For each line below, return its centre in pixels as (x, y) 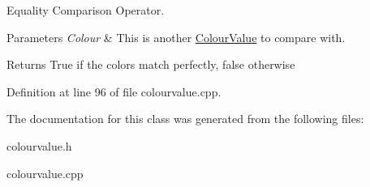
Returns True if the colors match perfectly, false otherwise (151, 64)
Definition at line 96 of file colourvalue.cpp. (114, 91)
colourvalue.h (39, 145)
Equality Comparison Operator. (86, 10)
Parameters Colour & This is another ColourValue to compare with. (176, 37)
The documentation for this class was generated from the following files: (185, 119)
